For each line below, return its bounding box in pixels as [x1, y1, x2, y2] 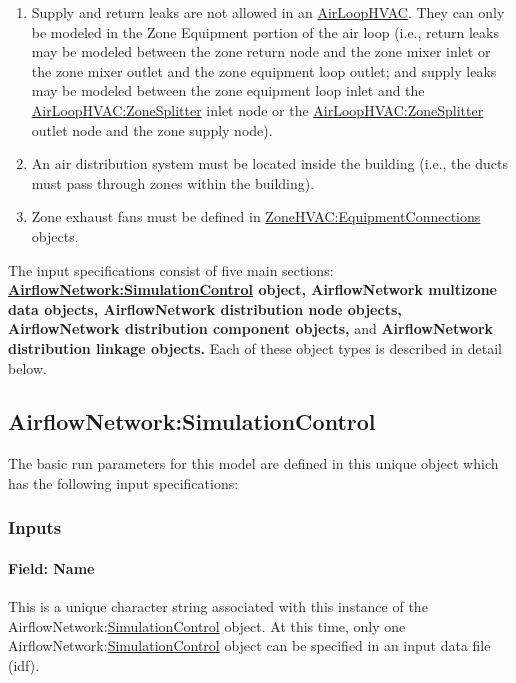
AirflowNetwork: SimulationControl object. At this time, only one [8, 615, 406, 636]
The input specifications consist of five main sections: [8, 259, 334, 280]
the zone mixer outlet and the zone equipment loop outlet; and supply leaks [31, 60, 497, 81]
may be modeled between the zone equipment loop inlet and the [31, 80, 425, 101]
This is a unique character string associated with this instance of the [8, 596, 428, 617]
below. [8, 357, 47, 378]
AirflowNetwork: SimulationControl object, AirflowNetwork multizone [8, 279, 497, 300]
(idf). [8, 654, 40, 675]
